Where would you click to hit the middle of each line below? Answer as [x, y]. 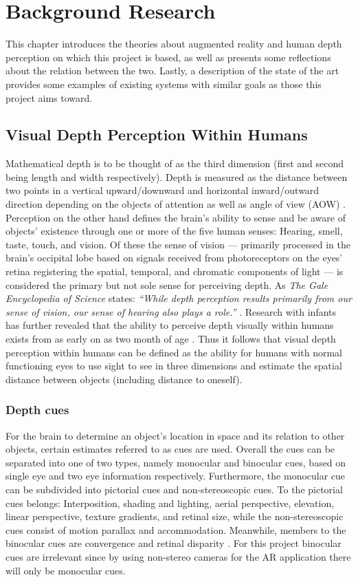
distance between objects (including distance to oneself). [124, 379]
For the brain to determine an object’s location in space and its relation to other [175, 435]
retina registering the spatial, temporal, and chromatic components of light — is [175, 271]
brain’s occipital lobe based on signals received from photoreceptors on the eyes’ [174, 258]
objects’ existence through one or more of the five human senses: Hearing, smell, [174, 231]
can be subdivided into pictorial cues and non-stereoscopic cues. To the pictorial [174, 489]
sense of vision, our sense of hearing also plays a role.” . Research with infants [171, 311]
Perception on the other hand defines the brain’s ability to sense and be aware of [176, 217]
